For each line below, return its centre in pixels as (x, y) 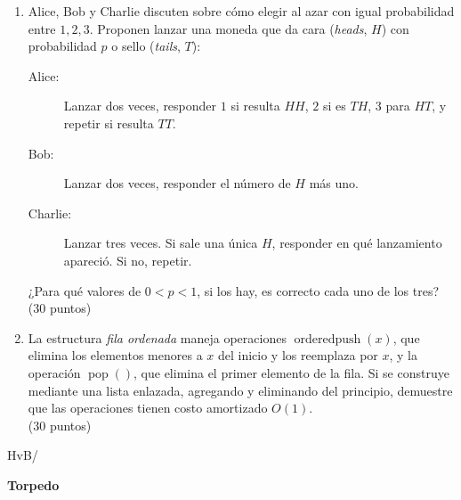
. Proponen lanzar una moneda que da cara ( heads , (228, 28)
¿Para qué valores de (85, 290)
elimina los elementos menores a (115, 355)
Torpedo (33, 484)
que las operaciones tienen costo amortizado (148, 408)
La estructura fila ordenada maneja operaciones (157, 337)
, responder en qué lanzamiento (357, 243)
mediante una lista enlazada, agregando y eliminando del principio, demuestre (240, 390)
